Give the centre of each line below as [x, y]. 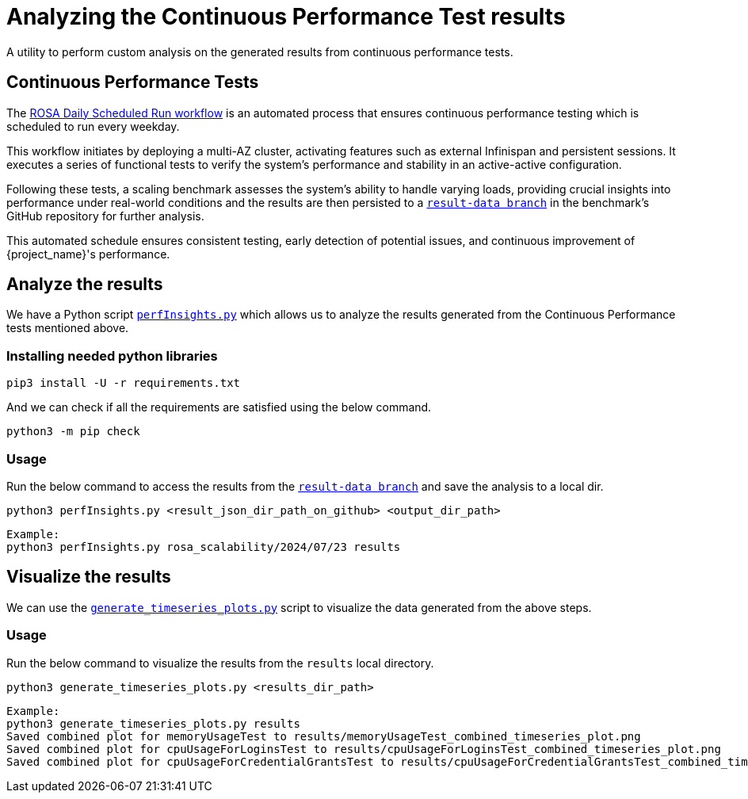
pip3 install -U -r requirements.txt [124, 383]
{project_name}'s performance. [88, 254]
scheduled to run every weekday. [93, 126]
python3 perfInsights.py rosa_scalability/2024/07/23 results [204, 547]
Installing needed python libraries [112, 356]
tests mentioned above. [68, 328]
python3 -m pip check [73, 432]
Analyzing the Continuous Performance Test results [286, 17]
